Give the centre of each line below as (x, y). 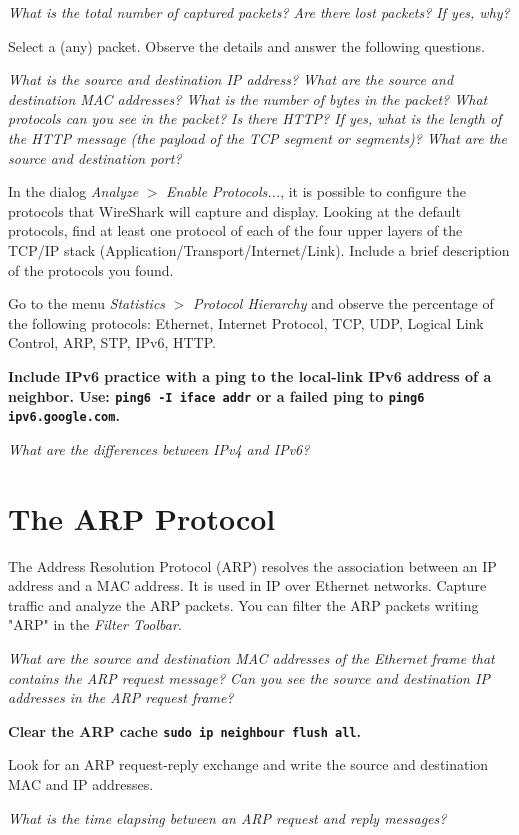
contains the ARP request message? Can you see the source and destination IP (249, 677)
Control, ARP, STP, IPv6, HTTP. (112, 342)
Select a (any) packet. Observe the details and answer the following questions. (246, 45)
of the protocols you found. (91, 269)
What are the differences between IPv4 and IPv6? (159, 448)
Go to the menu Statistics (87, 303)
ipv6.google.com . (64, 415)
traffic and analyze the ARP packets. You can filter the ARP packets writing (243, 604)
